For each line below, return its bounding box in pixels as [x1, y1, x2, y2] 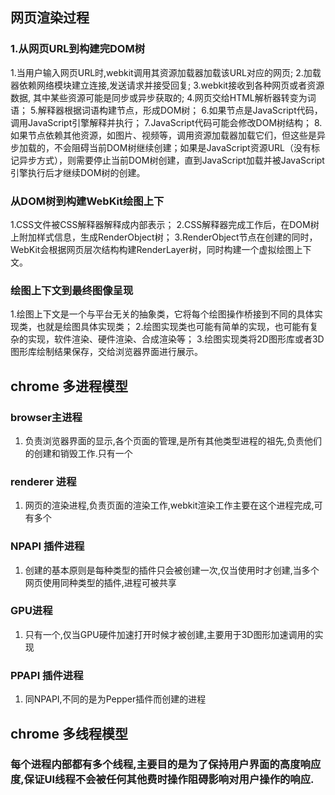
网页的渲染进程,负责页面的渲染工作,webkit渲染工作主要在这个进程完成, [24, 499, 315, 512]
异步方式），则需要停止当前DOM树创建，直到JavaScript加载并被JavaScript [18, 154, 325, 166]
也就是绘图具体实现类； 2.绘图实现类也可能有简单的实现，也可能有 [36, 321, 310, 333]
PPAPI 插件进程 [10, 668, 84, 682]
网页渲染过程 [10, 9, 90, 27]
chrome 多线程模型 [10, 725, 128, 742]
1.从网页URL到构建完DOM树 [10, 42, 146, 56]
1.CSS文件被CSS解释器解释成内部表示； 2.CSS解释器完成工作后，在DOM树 [10, 218, 320, 230]
